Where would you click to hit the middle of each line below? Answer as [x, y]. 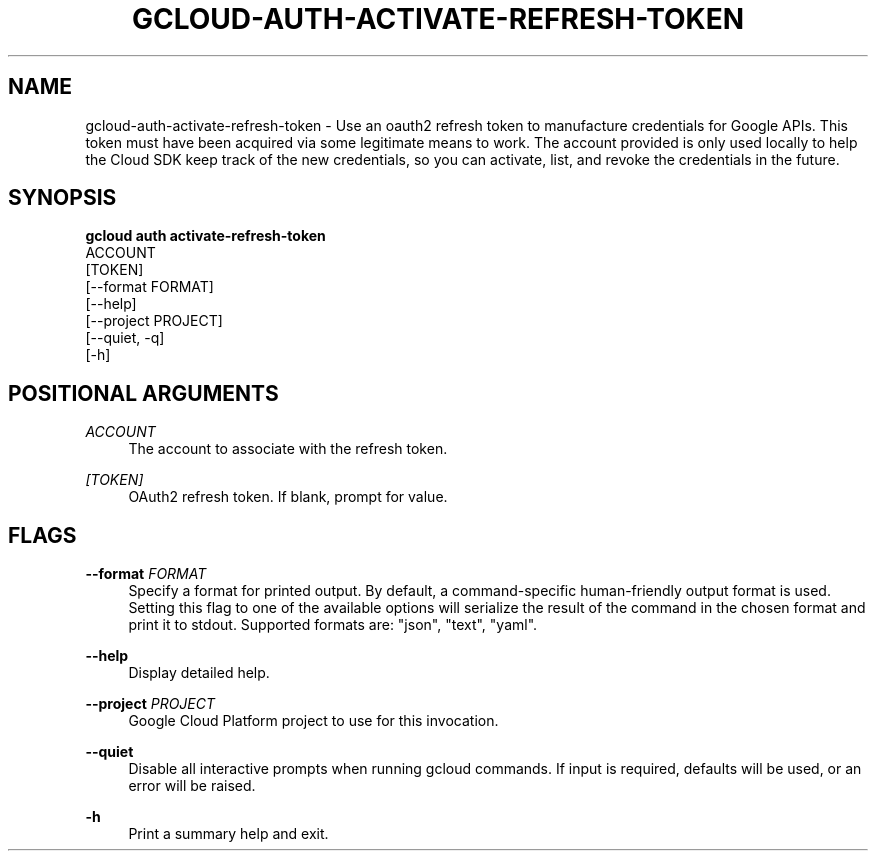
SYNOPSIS [62, 198]
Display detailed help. [199, 673]
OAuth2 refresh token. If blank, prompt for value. [288, 497]
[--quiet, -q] [125, 338]
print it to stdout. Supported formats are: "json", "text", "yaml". [333, 625]
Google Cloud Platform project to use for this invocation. [313, 721]
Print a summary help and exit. [228, 834]
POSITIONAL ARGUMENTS [143, 393]
